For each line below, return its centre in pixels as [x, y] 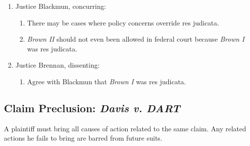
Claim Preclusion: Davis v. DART [92, 108]
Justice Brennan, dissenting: [57, 65]
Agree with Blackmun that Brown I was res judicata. [106, 81]
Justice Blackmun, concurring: [61, 6]
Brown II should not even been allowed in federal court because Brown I [136, 39]
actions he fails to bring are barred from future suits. [83, 138]
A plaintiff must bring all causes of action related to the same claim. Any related [125, 128]
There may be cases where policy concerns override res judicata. [123, 22]
